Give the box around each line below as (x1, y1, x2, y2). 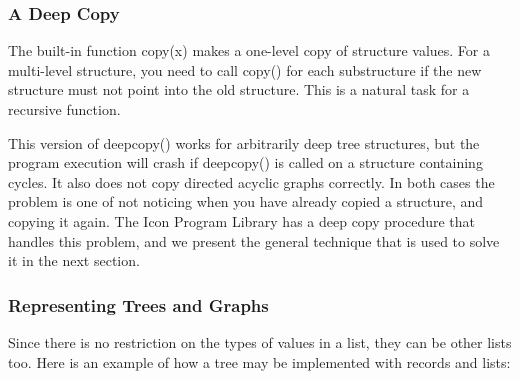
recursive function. (8, 99, 121, 119)
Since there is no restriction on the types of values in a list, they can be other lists (8, 331, 512, 352)
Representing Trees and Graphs (8, 292, 269, 317)
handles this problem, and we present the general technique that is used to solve (8, 230, 500, 251)
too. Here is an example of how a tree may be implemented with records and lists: (8, 351, 511, 372)
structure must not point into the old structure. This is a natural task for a (8, 79, 470, 100)
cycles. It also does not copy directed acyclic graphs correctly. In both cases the (8, 171, 495, 192)
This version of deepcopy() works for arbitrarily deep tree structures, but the (8, 132, 480, 153)
